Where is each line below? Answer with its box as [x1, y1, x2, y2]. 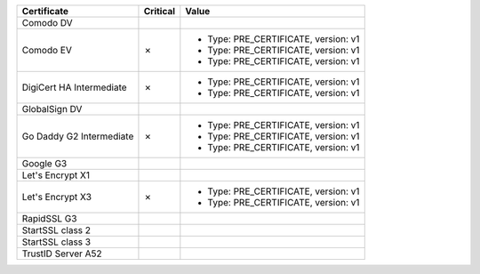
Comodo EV [21, 44, 73, 56]
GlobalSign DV [21, 103, 83, 115]
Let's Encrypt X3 [21, 191, 92, 203]
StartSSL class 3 [21, 236, 92, 248]
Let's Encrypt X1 [21, 169, 91, 181]
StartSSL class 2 [21, 224, 92, 236]
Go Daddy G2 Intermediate [21, 130, 134, 142]
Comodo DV [21, 17, 73, 28]
